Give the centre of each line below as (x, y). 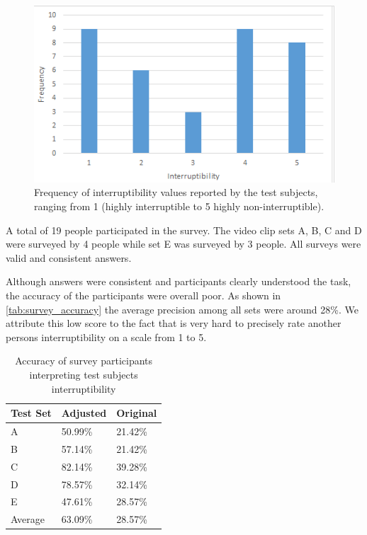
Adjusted (84, 413)
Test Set (31, 413)
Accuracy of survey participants (84, 361)
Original (137, 413)
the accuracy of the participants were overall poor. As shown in (143, 295)
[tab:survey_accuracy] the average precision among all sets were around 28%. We (182, 309)
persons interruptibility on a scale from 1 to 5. (106, 336)
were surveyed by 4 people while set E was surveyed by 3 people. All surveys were (183, 244)
